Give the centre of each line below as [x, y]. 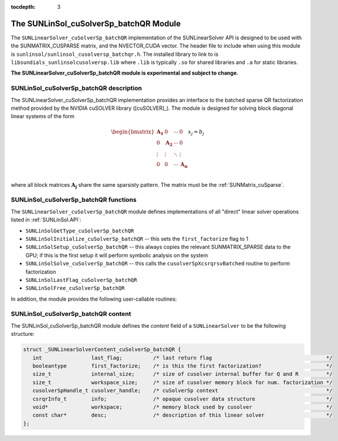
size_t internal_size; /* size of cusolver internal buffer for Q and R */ [182, 374]
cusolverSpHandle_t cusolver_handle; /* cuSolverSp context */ [182, 391]
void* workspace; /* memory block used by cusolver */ [182, 407]
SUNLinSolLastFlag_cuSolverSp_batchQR [81, 280]
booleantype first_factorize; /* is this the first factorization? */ [182, 366]
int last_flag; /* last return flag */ [182, 358]
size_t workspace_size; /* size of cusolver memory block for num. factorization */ [182, 382]
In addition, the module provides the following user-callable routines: [94, 299]
